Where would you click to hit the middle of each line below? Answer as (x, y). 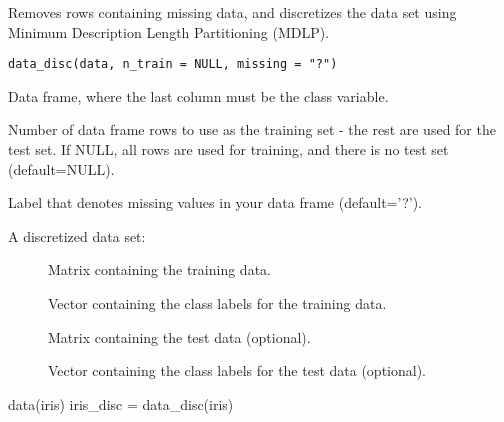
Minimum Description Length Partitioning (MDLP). (169, 31)
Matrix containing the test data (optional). (179, 336)
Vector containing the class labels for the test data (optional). (237, 370)
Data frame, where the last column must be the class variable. (198, 95)
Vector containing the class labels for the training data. (217, 303)
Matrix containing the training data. (159, 269)
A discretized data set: (77, 235)
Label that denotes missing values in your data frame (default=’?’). (215, 202)
